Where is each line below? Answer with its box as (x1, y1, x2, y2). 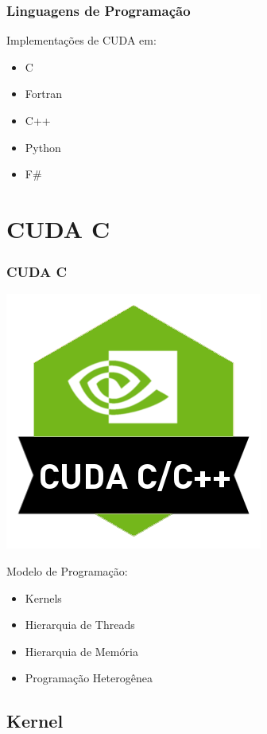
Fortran (25, 85, 62, 102)
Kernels (25, 589, 62, 606)
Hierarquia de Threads (25, 616, 135, 633)
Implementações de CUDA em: (6, 32, 157, 49)
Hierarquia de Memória (25, 642, 138, 659)
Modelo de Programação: (6, 562, 128, 579)
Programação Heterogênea (25, 670, 153, 686)
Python (25, 139, 61, 155)
